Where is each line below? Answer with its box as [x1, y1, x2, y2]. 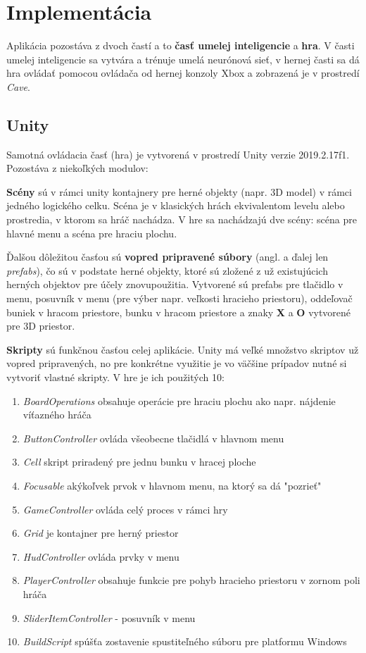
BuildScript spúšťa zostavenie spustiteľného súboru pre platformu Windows [23, 634, 347, 649]
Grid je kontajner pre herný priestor [23, 525, 179, 540]
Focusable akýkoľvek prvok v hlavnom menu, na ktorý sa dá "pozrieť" [23, 478, 322, 492]
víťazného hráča [23, 407, 91, 422]
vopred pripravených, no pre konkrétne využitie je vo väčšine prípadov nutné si [6, 356, 347, 371]
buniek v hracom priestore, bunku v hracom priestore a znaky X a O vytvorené [6, 304, 351, 319]
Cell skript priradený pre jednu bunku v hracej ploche [23, 454, 256, 469]
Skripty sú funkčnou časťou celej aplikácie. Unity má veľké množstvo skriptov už [6, 342, 359, 356]
